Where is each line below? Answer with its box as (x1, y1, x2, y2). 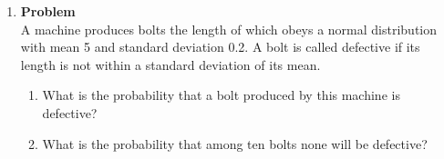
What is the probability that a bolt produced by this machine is (42, 85, 400, 104)
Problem (20, 2, 76, 20)
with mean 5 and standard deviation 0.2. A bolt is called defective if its (20, 37, 420, 56)
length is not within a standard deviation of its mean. (20, 55, 321, 74)
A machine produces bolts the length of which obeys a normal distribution (20, 19, 438, 38)
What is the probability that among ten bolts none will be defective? (42, 134, 428, 153)
